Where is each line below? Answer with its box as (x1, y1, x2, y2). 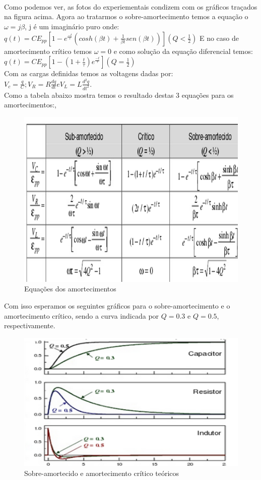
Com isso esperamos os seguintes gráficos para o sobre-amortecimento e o (4, 300, 230, 311)
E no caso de (199, 32, 239, 43)
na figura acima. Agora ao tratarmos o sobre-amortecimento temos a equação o (4, 11, 248, 22)
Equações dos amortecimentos (24, 283, 116, 294)
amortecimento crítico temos (4, 45, 92, 56)
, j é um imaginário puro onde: (25, 21, 119, 31)
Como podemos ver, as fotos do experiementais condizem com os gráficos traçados (4, 1, 257, 12)
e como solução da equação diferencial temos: (113, 45, 253, 56)
